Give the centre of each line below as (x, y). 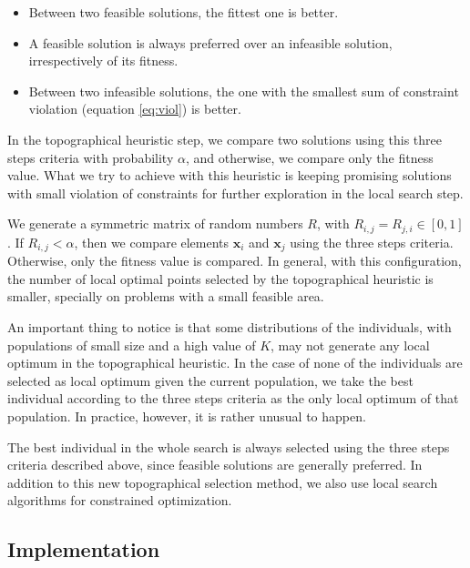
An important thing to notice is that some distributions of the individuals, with (230, 327)
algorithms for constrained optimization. (120, 500)
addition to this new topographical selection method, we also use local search (223, 482)
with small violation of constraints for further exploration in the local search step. (235, 193)
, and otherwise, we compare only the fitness (309, 157)
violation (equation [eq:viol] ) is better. (135, 109)
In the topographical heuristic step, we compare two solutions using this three (225, 139)
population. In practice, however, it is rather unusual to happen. (187, 416)
